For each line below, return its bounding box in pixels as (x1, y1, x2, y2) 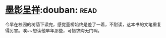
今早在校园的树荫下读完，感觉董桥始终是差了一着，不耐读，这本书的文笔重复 (5, 21, 162, 27)
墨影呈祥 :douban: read (5, 4, 97, 16)
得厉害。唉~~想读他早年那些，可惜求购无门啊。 (5, 27, 103, 33)
